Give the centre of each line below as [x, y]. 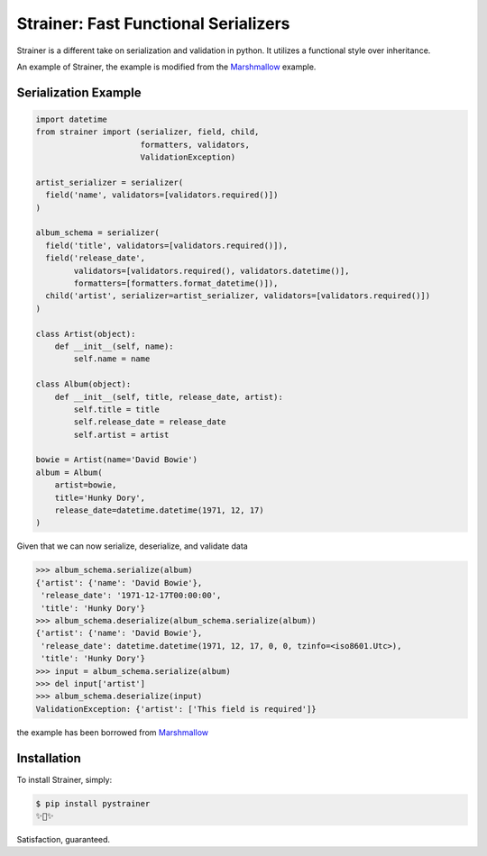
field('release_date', [96, 258]
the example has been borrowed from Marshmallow [113, 732]
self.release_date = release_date [150, 422]
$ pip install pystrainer [93, 803]
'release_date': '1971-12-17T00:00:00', [131, 596]
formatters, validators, [195, 145]
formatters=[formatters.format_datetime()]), [176, 283]
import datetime [72, 119]
